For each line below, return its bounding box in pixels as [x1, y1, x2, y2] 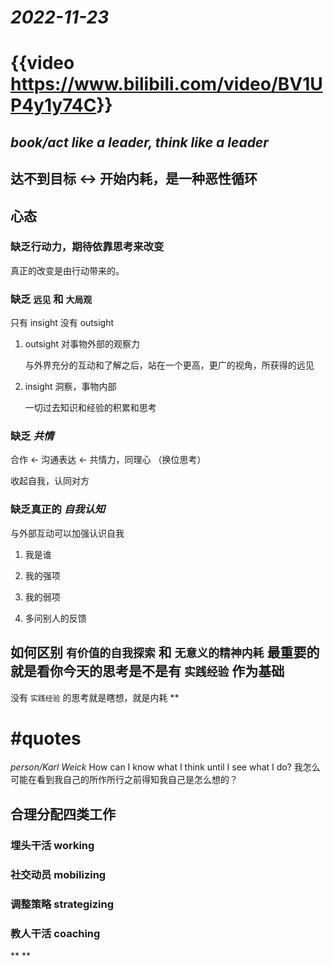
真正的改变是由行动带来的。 [10, 264, 125, 276]
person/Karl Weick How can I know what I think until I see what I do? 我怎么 [10, 761, 321, 773]
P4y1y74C [10, 94, 97, 117]
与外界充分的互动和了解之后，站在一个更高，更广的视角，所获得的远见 [24, 359, 315, 371]
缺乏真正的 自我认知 [10, 502, 106, 516]
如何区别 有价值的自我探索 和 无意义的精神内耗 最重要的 [10, 644, 320, 661]
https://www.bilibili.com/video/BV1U [10, 73, 323, 96]
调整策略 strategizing [10, 897, 115, 911]
